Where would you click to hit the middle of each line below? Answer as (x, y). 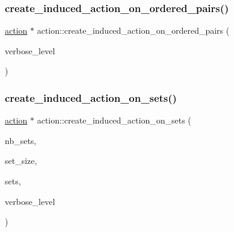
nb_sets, (21, 140)
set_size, (21, 161)
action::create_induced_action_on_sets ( (114, 120)
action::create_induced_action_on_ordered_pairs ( (133, 30)
